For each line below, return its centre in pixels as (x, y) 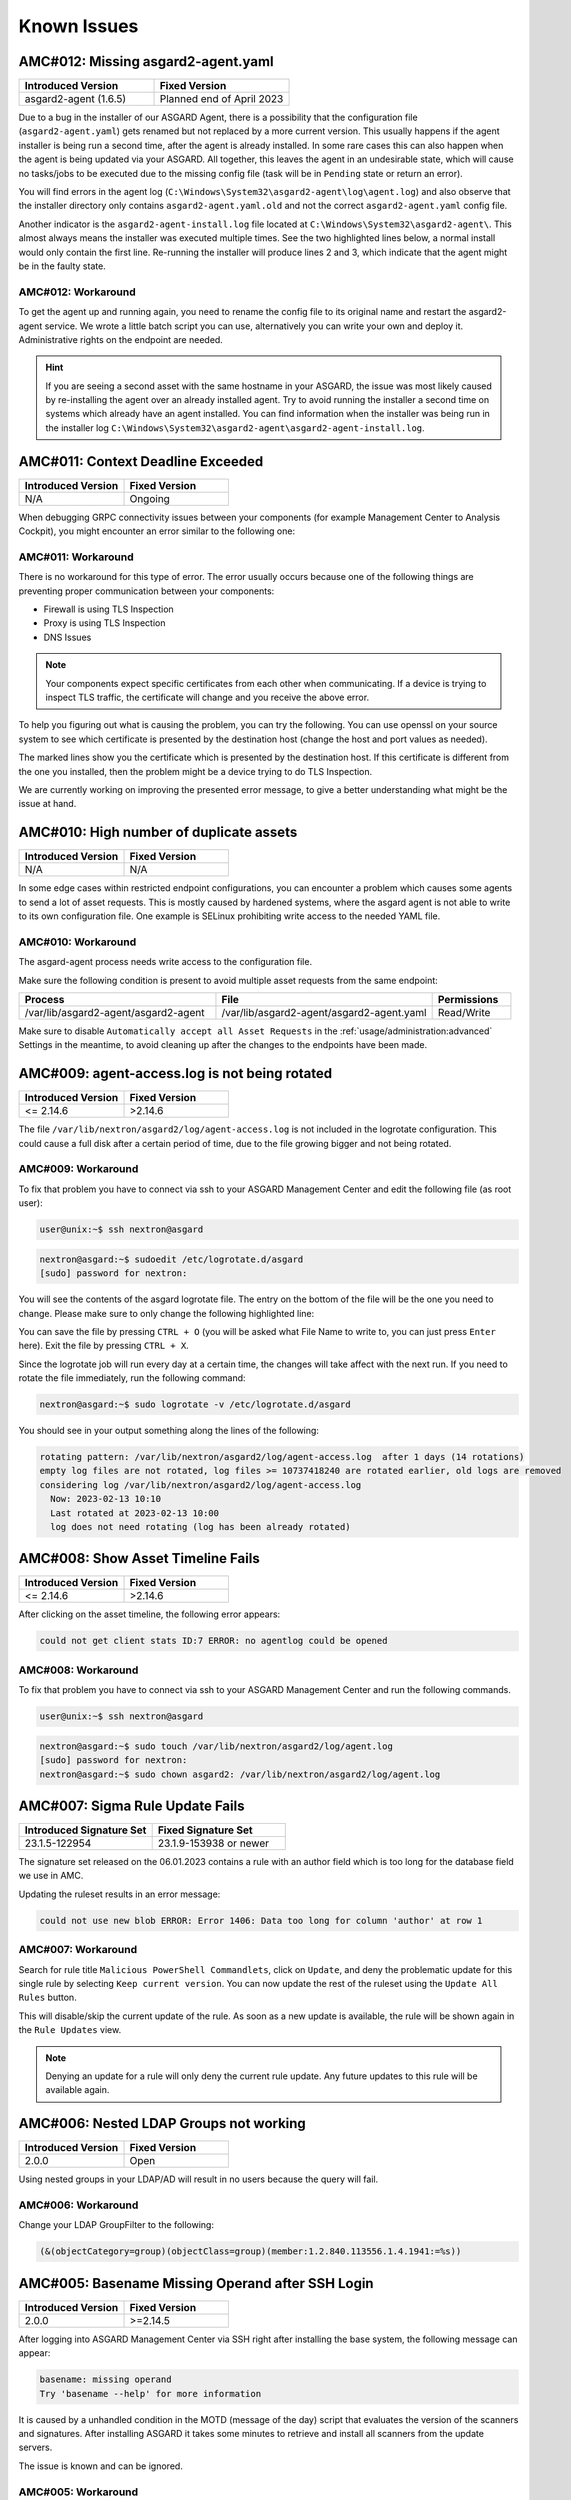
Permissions (468, 999)
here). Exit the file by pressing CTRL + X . (103, 1346)
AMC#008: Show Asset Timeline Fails (139, 1558)
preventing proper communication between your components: (146, 591)
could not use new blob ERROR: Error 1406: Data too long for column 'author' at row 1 (261, 1920)
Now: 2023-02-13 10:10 (106, 1499)
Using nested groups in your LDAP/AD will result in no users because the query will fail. (198, 2179)
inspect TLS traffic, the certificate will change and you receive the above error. (207, 697)
